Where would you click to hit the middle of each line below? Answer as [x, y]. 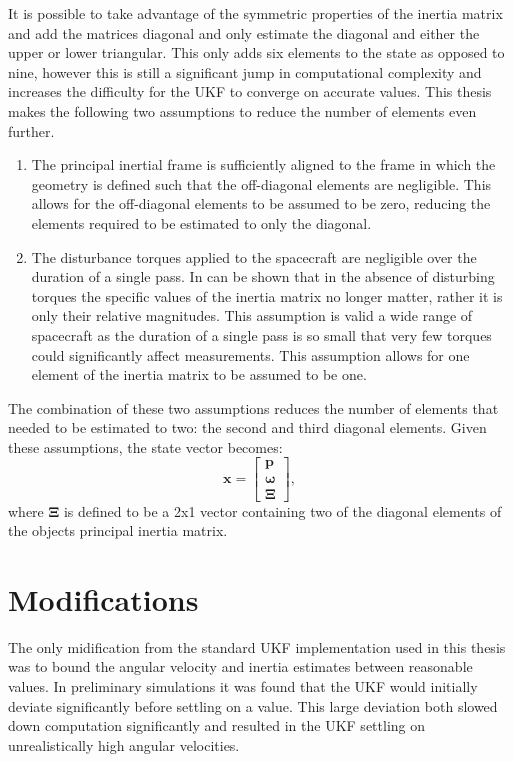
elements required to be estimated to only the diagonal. [201, 222]
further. [31, 130]
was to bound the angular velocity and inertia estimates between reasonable [240, 666]
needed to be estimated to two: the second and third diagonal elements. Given [247, 427]
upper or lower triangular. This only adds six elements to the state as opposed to [256, 52]
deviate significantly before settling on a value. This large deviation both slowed [253, 705]
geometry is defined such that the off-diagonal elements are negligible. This [261, 183]
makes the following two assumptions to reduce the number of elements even [242, 110]
